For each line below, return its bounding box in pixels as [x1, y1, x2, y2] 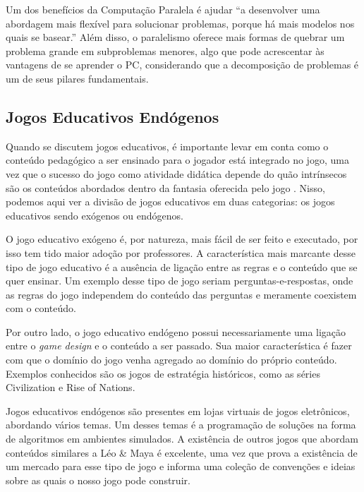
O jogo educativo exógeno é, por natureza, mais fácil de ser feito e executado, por [6, 232, 358, 246]
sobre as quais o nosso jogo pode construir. [6, 472, 190, 487]
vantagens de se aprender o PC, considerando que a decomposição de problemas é [6, 57, 359, 72]
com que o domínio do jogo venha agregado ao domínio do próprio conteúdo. [6, 352, 337, 367]
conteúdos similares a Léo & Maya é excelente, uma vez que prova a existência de [6, 445, 358, 460]
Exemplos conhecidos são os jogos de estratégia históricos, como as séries [6, 366, 320, 380]
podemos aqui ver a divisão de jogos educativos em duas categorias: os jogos [6, 194, 335, 209]
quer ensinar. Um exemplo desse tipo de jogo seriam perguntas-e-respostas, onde [6, 273, 353, 288]
